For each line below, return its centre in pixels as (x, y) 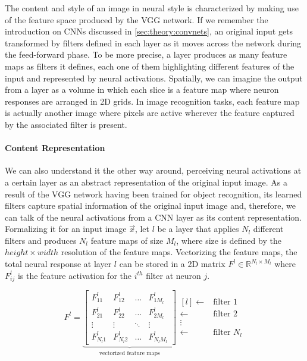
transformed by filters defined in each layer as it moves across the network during (153, 43)
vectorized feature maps (129, 353)
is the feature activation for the (74, 275)
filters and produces (41, 240)
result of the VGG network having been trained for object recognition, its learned (153, 194)
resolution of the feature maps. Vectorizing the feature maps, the (179, 252)
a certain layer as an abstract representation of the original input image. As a (146, 182)
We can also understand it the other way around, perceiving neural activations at (153, 170)
